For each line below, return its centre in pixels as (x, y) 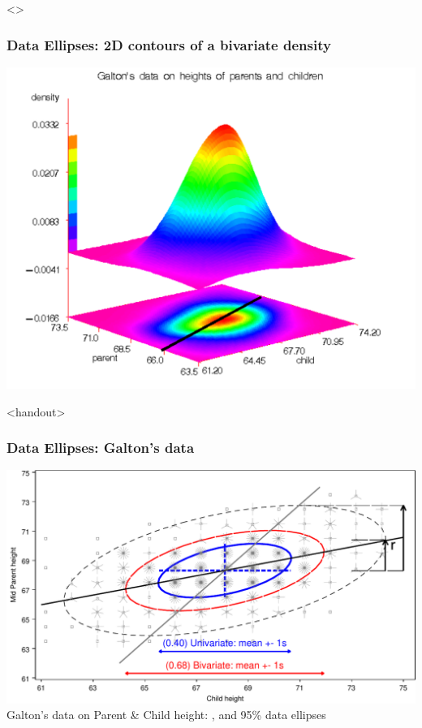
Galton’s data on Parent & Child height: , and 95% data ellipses (166, 715)
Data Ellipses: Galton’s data (101, 448)
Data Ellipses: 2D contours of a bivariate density (169, 44)
